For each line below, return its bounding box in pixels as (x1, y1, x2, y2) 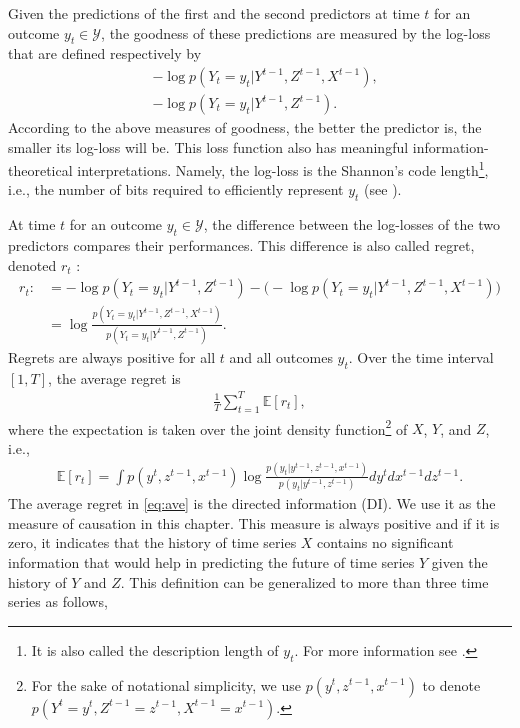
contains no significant (317, 532, 454, 553)
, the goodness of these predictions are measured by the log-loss (101, 22, 491, 43)
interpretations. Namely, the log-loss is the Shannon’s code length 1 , (77, 157, 489, 180)
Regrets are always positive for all (8, 346, 216, 367)
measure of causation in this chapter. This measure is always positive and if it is (8, 512, 500, 533)
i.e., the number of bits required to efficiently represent (8, 179, 344, 200)
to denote (422, 674, 481, 695)
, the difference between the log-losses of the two (203, 214, 500, 235)
